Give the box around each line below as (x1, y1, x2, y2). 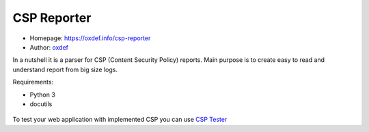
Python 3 (29, 90, 56, 99)
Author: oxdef (29, 43, 68, 51)
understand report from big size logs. (12, 65, 118, 73)
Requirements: (12, 78, 54, 86)
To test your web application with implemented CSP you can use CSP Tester (12, 116, 228, 124)
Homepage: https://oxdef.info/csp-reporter (29, 34, 151, 42)
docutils (29, 99, 53, 108)
